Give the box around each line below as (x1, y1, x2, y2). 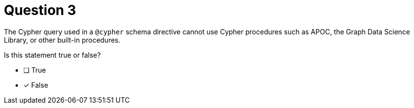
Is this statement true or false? (4, 50, 101, 59)
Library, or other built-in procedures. (4, 35, 121, 44)
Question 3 (4, 2, 76, 18)
